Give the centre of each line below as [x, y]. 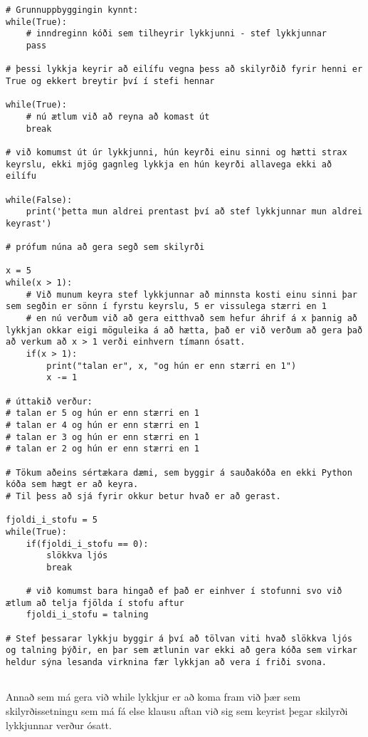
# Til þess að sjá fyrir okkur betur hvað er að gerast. [143, 496]
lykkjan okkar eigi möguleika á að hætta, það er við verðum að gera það [184, 330]
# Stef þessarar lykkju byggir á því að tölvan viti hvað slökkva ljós [179, 638]
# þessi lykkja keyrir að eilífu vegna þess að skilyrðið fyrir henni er [184, 69]
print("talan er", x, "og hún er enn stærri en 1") [172, 366]
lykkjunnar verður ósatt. [59, 725]
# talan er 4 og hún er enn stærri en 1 [103, 425]
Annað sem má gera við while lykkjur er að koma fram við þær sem [153, 697]
